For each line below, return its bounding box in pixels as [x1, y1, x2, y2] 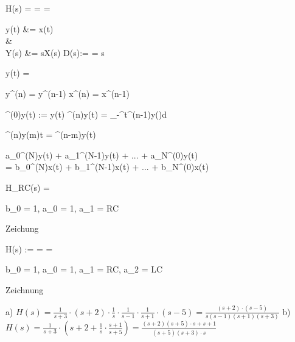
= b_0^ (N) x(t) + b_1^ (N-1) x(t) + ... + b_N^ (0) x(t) [5, 160, 209, 173]
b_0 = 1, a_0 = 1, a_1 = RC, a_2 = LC [5, 263, 163, 276]
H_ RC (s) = [5, 180, 50, 193]
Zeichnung [5, 283, 44, 296]
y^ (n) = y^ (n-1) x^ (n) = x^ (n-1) [5, 87, 130, 99]
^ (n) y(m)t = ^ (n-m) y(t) [5, 128, 96, 141]
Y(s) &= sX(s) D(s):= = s [5, 46, 105, 59]
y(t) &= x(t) [5, 22, 54, 35]
